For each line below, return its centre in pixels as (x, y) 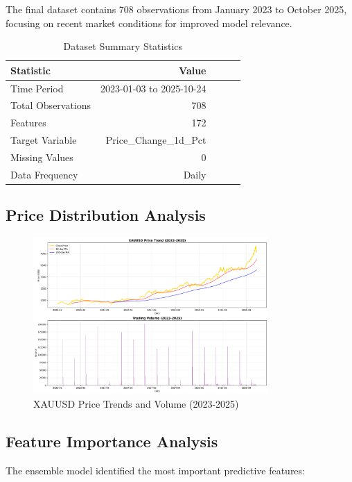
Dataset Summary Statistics (123, 46)
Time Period (37, 88)
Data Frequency (44, 174)
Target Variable (44, 140)
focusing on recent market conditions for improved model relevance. (149, 23)
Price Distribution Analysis (106, 215)
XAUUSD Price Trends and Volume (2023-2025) (136, 403)
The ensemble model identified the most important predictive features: (155, 470)
